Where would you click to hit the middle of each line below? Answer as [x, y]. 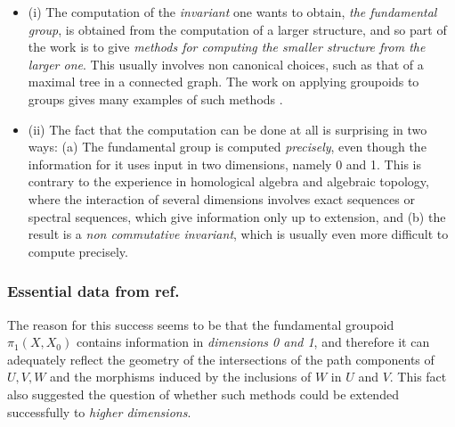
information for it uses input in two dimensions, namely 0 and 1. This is [224, 164]
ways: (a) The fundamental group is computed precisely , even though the [227, 147]
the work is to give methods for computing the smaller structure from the [227, 47]
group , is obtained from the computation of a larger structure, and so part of [237, 29]
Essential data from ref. [93, 291]
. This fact [418, 377]
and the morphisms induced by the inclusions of [181, 377]
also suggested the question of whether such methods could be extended [203, 394]
